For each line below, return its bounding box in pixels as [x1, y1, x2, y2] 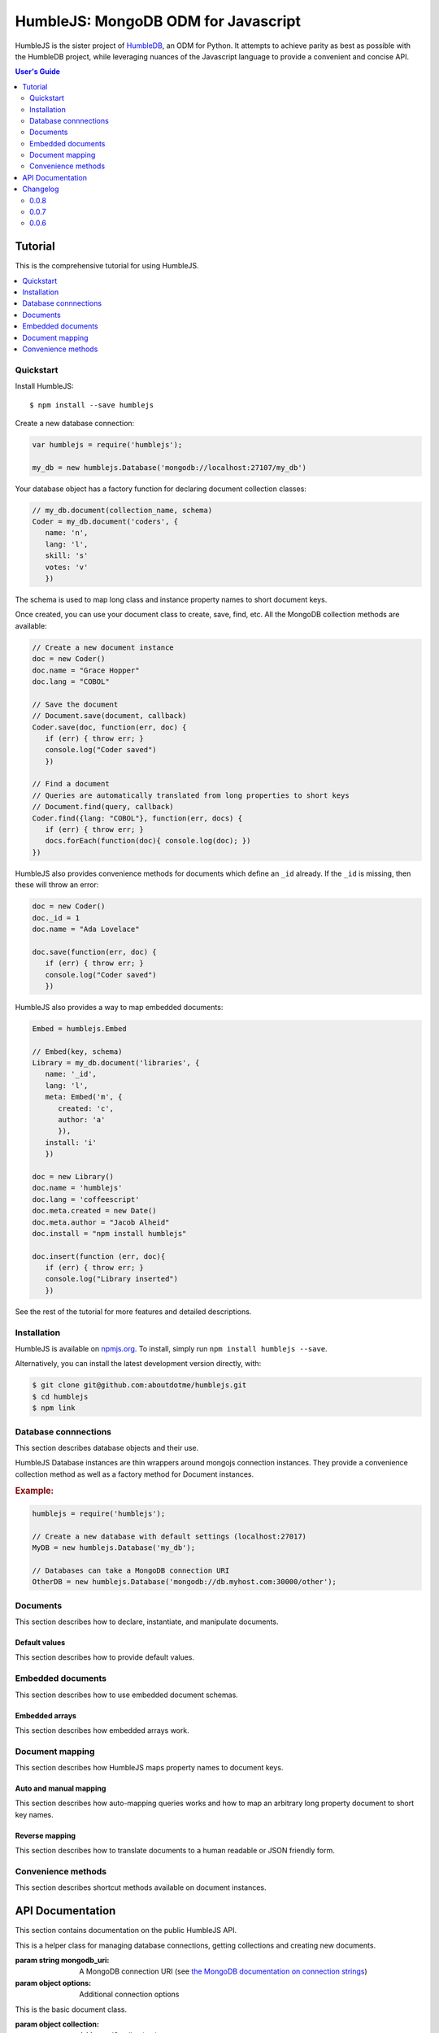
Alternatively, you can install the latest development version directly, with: [15, 1359, 262, 1369]
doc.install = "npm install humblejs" [32, 1229, 187, 1238]
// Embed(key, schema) [32, 1047, 123, 1056]
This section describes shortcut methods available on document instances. [15, 1883, 267, 1892]
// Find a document [32, 779, 110, 789]
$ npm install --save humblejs [29, 400, 154, 410]
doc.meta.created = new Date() [32, 1206, 158, 1216]
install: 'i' [45, 1138, 98, 1147]
